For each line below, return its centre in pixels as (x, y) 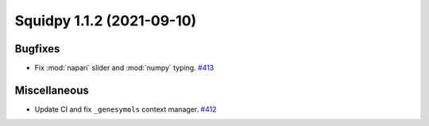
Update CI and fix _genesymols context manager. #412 (126, 109)
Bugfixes (37, 49)
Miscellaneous (52, 90)
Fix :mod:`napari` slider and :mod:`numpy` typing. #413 (124, 68)
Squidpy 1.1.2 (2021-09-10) (106, 21)
